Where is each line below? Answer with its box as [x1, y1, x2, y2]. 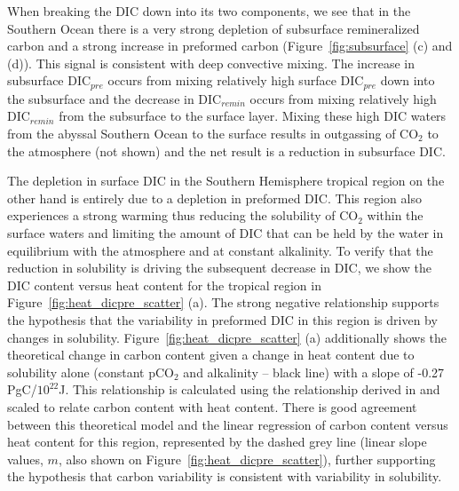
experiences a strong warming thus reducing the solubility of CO [7, 206, 359, 225]
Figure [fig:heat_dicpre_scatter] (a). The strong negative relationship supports [7, 293, 439, 312]
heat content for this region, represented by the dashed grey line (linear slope [7, 432, 427, 451]
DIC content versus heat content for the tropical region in [7, 275, 321, 294]
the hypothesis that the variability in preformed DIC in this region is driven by [7, 310, 438, 329]
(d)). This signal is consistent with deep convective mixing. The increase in [7, 53, 415, 72]
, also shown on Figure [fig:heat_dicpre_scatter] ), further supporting [58, 449, 436, 468]
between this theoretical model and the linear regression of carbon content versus [7, 415, 448, 433]
